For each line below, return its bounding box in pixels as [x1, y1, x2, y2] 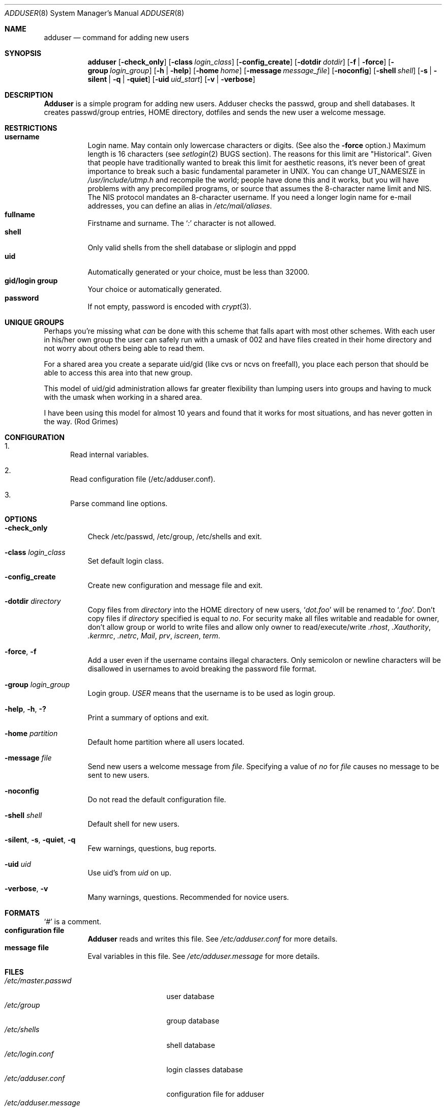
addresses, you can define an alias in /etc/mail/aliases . [87, 201, 272, 210]
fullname [5, 210, 35, 219]
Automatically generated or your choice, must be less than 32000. [87, 268, 310, 276]
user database [166, 992, 215, 1001]
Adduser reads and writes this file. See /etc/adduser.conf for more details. [87, 934, 338, 943]
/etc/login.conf [5, 1049, 54, 1058]
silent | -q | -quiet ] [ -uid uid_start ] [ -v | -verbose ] [87, 75, 255, 83]
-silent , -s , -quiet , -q [5, 835, 76, 844]
